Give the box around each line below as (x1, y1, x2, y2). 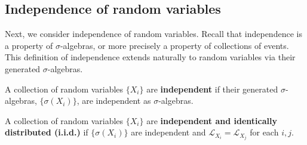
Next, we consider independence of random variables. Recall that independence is (5, 27, 302, 40)
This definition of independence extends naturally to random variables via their (5, 51, 296, 63)
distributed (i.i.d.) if (5, 126, 88, 138)
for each (250, 126, 279, 138)
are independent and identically (146, 114, 277, 127)
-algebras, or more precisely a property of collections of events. (60, 39, 289, 51)
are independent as (82, 94, 151, 107)
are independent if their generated (146, 82, 278, 95)
